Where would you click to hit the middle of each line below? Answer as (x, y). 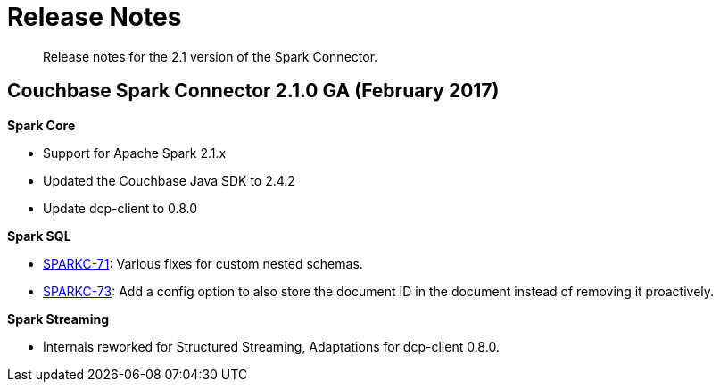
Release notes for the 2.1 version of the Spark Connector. (211, 56)
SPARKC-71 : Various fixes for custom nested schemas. (203, 263)
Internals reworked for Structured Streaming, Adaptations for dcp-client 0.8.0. (271, 346)
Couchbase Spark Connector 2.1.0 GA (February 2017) (253, 91)
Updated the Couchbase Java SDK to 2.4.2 (169, 180)
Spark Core (41, 125)
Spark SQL (39, 236)
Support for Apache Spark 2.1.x (135, 153)
